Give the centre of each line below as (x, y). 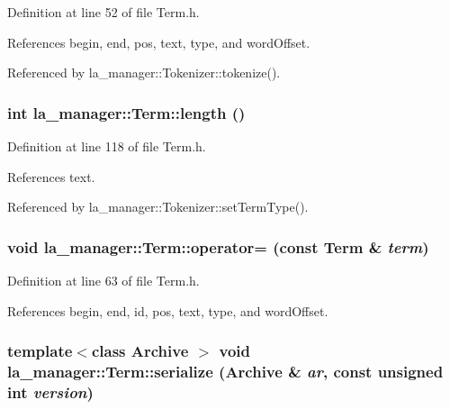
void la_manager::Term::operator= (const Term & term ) (218, 246)
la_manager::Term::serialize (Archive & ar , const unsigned (225, 372)
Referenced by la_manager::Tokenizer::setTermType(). (158, 207)
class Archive (140, 351)
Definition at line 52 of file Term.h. (103, 12)
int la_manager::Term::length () (126, 112)
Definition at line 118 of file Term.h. (107, 146)
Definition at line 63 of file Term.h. (103, 280)
